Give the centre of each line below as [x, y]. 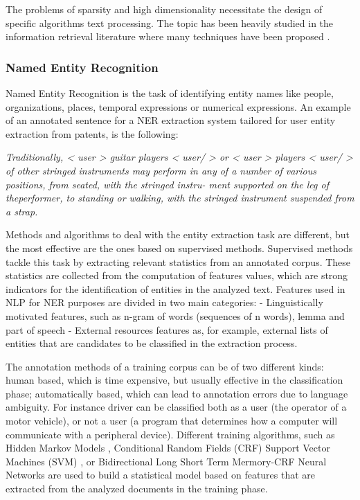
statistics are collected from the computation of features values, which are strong [177, 275]
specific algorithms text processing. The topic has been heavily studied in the [170, 23]
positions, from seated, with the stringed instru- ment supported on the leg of [167, 184]
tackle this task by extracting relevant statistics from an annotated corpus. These [178, 261]
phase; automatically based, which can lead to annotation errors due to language [177, 393]
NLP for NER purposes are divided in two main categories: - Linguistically [164, 302]
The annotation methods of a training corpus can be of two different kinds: [165, 366]
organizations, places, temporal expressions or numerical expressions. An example [178, 106]
